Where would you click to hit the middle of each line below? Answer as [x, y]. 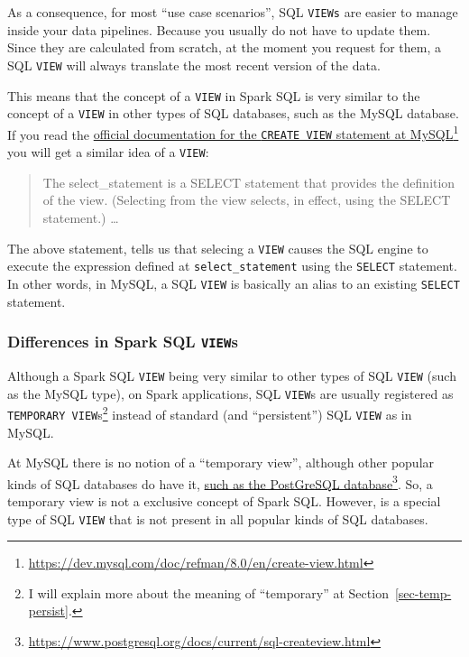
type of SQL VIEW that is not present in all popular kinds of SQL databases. [218, 518]
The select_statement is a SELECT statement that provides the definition [249, 182]
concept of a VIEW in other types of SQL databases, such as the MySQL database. [233, 113]
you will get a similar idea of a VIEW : [108, 152]
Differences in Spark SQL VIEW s [123, 342]
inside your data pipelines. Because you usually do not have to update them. [219, 29]
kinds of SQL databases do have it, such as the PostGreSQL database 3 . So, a [220, 482]
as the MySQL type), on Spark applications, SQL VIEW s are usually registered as [230, 393]
